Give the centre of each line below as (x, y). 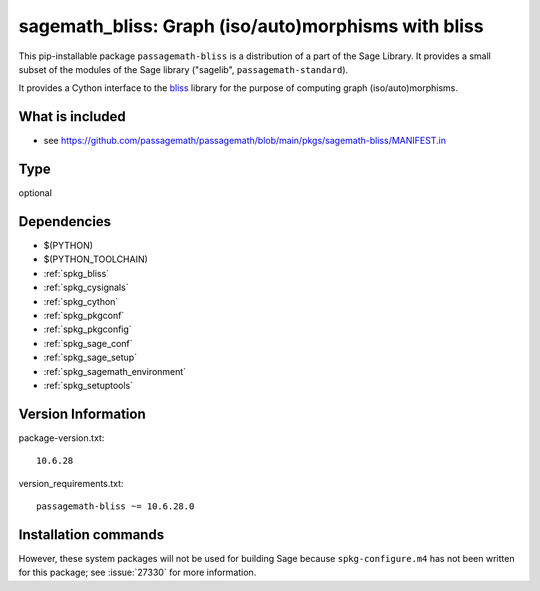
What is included (72, 116)
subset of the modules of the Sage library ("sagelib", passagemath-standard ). (183, 69)
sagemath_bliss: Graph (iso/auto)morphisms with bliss (251, 26)
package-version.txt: (61, 437)
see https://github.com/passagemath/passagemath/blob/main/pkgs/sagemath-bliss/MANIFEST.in (245, 141)
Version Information (82, 413)
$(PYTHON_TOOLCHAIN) (96, 259)
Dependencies (65, 221)
